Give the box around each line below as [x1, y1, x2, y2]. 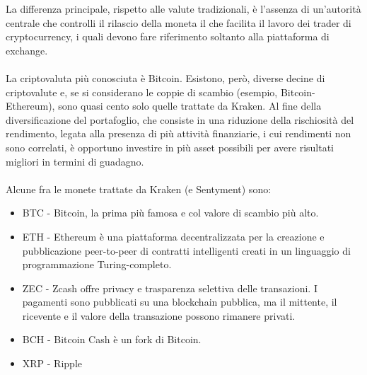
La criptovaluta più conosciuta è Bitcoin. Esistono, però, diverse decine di [6, 70, 325, 85]
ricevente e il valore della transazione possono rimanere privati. [22, 308, 296, 323]
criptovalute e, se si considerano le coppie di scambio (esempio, [6, 84, 278, 99]
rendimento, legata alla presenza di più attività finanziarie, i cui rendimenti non [6, 126, 351, 141]
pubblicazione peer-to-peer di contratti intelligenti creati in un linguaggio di [22, 243, 351, 258]
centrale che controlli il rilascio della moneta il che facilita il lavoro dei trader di [6, 15, 351, 30]
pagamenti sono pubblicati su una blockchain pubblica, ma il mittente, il [22, 294, 337, 309]
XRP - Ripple [22, 356, 82, 371]
